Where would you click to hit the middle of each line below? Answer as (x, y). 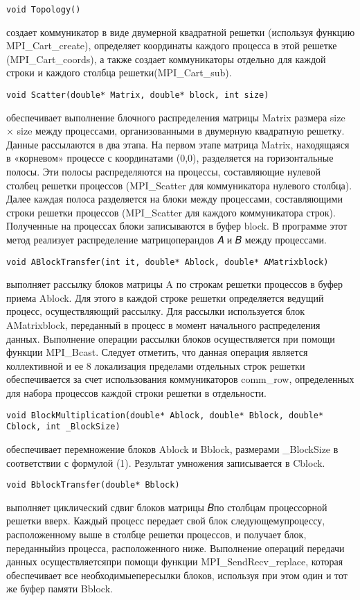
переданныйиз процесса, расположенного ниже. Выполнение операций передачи (175, 548)
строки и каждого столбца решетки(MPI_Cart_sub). (119, 72)
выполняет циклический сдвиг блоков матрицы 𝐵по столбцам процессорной (167, 507)
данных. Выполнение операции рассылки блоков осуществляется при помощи (171, 338)
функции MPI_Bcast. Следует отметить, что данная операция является (157, 352)
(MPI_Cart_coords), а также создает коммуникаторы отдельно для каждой (166, 59)
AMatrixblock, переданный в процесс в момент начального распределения (163, 325)
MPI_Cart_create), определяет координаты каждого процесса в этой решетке (172, 45)
